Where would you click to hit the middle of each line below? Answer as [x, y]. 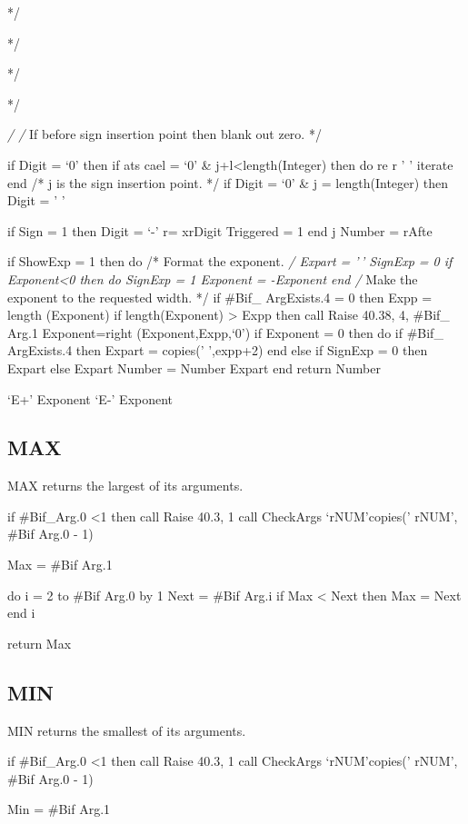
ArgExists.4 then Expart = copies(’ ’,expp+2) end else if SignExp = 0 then [218, 350]
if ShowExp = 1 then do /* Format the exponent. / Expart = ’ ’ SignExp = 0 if [230, 261]
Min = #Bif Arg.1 [59, 809]
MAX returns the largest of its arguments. [125, 486]
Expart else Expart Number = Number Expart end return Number [194, 367]
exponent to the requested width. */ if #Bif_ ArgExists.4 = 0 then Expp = [220, 297]
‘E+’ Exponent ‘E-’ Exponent [90, 398]
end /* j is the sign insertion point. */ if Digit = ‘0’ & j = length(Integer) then [228, 182]
